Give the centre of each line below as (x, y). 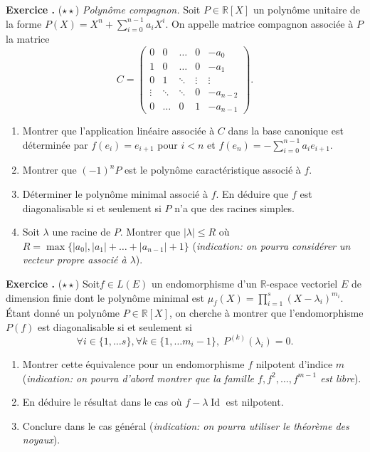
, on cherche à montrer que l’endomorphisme (266, 313)
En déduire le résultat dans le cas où (102, 402)
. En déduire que (252, 194)
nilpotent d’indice (294, 363)
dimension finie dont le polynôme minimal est (105, 297)
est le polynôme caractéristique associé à (213, 170)
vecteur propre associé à (74, 259)
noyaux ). (41, 440)
